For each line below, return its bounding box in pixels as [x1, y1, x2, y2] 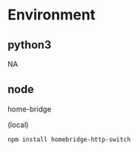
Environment [7, 6, 96, 24]
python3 [7, 38, 52, 52]
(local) [7, 120, 29, 129]
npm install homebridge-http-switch [7, 135, 131, 143]
